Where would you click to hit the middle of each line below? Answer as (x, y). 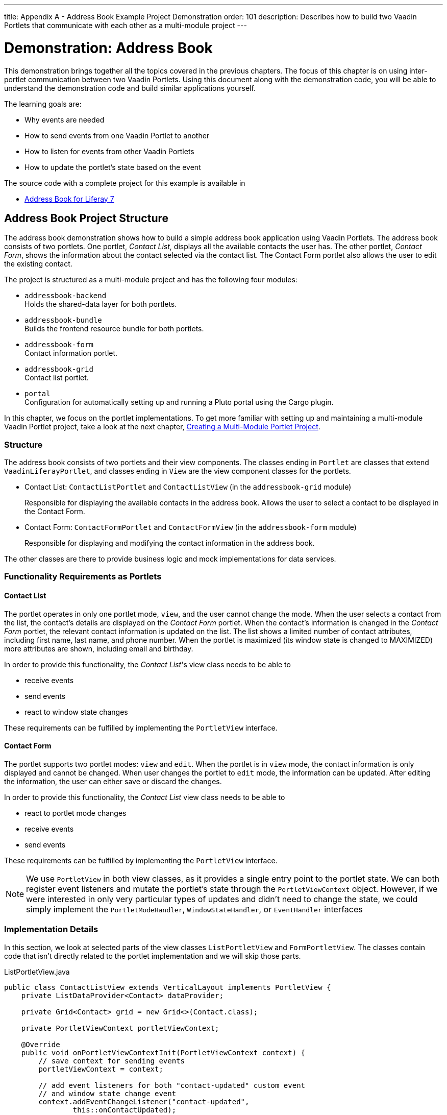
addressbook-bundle (63, 320)
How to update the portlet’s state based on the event (113, 167)
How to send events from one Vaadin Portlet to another (117, 135)
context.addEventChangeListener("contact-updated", (144, 1101)
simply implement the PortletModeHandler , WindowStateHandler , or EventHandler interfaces (194, 909)
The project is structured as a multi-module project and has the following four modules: (151, 280)
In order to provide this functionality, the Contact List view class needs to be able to (145, 797)
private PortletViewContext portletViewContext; (120, 1028)
